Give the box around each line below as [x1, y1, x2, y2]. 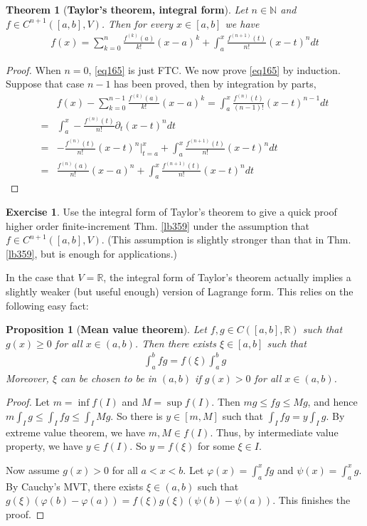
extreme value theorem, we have [6, 424, 146, 439]
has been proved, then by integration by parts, [114, 76, 317, 91]
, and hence [307, 394, 358, 409]
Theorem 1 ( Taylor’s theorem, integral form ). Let [6, 2, 248, 16]
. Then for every [101, 16, 174, 31]
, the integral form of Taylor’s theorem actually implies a [103, 270, 351, 285]
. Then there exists [134, 335, 216, 350]
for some [198, 438, 235, 453]
